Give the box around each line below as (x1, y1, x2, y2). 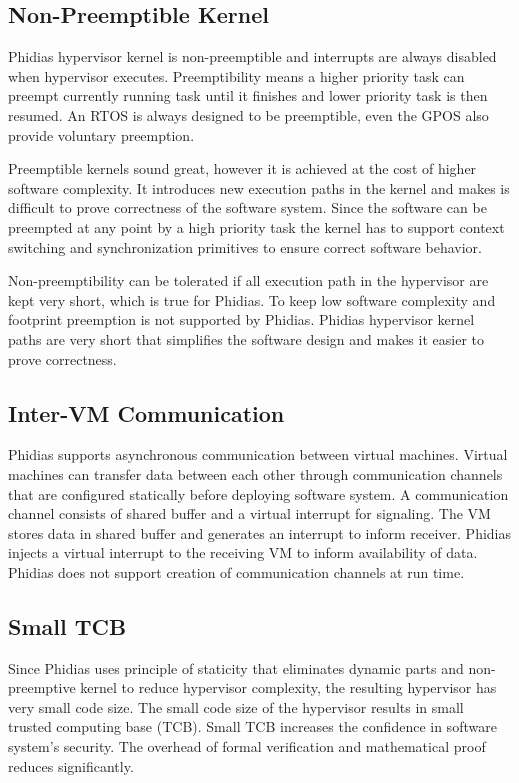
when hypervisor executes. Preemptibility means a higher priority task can (8, 65, 465, 86)
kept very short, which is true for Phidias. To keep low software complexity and (8, 289, 496, 310)
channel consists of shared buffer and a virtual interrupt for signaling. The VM (8, 503, 491, 524)
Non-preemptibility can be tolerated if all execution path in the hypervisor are (8, 270, 489, 291)
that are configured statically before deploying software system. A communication (8, 483, 509, 504)
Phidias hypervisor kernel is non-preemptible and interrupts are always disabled (8, 46, 497, 67)
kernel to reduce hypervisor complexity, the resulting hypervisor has (80, 677, 497, 698)
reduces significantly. (8, 755, 134, 776)
